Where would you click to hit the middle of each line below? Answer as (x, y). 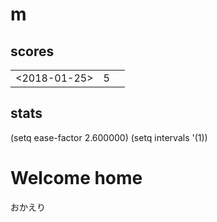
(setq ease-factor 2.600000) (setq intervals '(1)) (109, 137)
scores (32, 51)
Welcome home (76, 178)
